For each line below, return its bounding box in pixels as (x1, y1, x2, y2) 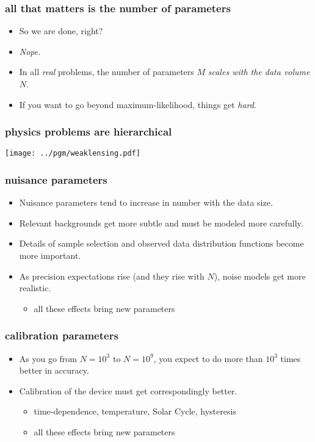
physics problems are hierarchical (5, 124, 172, 139)
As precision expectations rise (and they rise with (19, 269, 205, 282)
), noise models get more (214, 269, 306, 282)
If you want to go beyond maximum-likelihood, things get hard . (19, 98, 256, 111)
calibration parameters (5, 328, 118, 343)
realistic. (19, 281, 51, 294)
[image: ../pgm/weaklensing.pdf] (5, 149, 140, 158)
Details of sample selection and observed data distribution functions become (19, 237, 304, 250)
